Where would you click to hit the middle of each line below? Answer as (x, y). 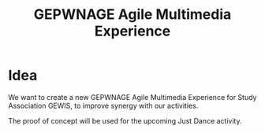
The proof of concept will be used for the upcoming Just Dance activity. (125, 120)
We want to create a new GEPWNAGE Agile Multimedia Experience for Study (132, 97)
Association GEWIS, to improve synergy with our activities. (103, 105)
